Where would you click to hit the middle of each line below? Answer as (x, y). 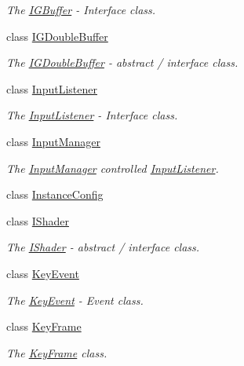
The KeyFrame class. (57, 352)
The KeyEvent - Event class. (75, 300)
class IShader (38, 220)
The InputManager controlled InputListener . (113, 168)
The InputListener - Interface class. (92, 115)
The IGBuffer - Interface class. (81, 9)
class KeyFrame (44, 326)
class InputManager (53, 141)
